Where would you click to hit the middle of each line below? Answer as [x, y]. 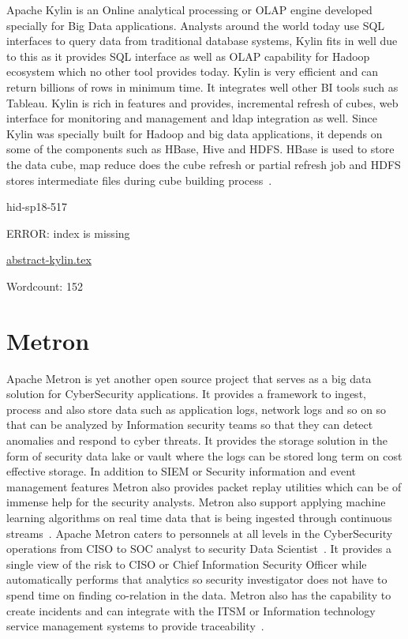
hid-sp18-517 [37, 207]
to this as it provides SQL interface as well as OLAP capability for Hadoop [188, 56]
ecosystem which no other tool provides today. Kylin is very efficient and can [192, 71]
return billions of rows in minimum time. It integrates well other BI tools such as [202, 86]
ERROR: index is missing [68, 233]
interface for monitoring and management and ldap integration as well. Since [192, 118]
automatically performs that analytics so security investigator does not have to [197, 579]
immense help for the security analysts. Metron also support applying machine [196, 502]
